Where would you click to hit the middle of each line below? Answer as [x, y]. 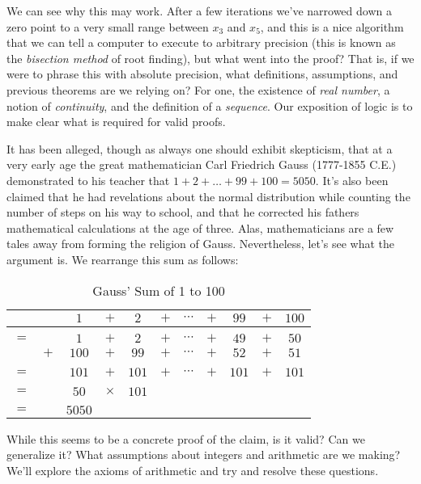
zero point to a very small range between [108, 26]
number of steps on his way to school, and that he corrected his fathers [183, 212]
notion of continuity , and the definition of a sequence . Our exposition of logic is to [210, 105]
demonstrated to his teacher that [88, 180]
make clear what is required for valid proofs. [116, 122]
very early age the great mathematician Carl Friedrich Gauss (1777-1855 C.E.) [202, 164]
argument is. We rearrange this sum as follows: [123, 259]
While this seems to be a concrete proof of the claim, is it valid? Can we [186, 438]
